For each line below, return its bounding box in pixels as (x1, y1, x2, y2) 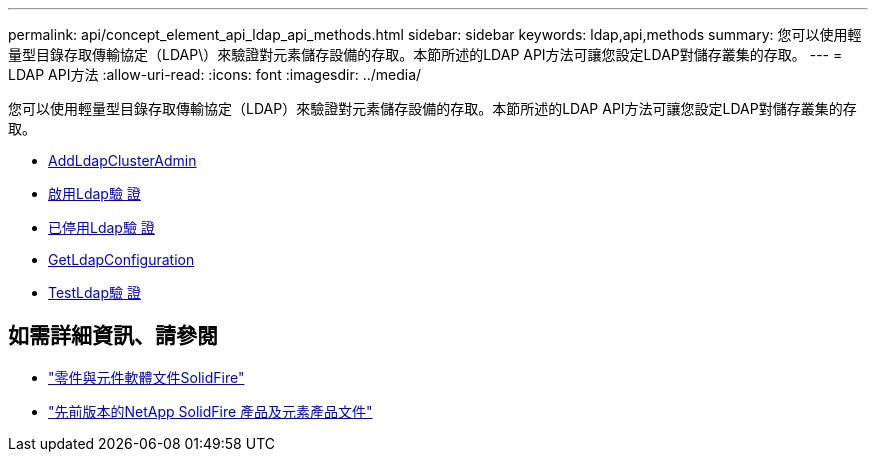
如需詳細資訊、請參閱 (8, 323, 218, 349)
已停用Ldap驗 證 (48, 219, 155, 236)
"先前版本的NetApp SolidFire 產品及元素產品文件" (48, 402, 373, 420)
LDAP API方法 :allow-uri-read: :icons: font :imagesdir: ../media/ (8, 66, 422, 83)
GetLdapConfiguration (48, 251, 195, 268)
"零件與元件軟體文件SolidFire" (48, 368, 245, 386)
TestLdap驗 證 (48, 284, 141, 301)
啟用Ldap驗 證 (48, 185, 141, 202)
